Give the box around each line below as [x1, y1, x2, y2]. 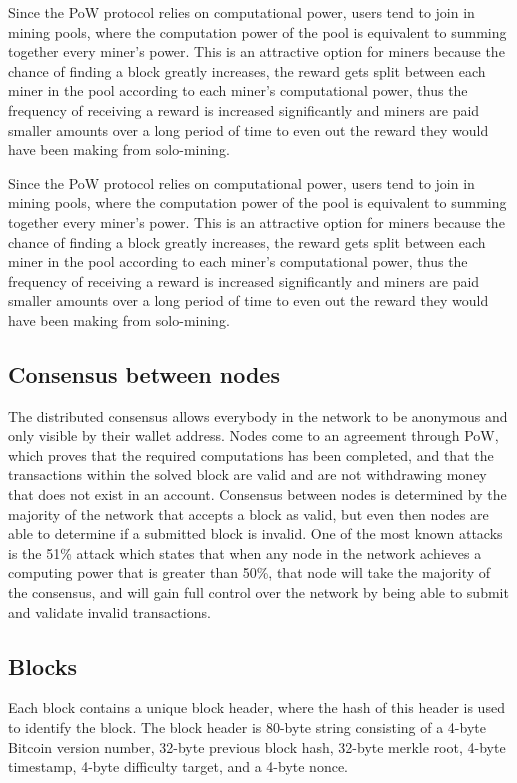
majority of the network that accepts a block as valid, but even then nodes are [8, 503, 489, 524]
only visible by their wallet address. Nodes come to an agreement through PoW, [8, 425, 499, 446]
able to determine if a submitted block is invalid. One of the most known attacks [8, 523, 503, 544]
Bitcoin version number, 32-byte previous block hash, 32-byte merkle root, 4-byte [8, 736, 506, 757]
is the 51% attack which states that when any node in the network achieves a [8, 542, 482, 563]
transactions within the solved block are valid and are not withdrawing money [8, 464, 487, 485]
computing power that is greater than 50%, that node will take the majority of [8, 562, 491, 583]
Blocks [8, 650, 77, 681]
